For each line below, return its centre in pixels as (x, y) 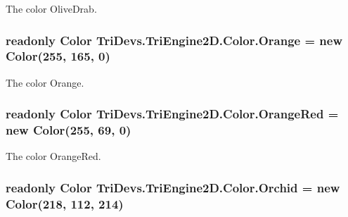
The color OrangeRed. (53, 156)
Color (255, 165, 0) (58, 56)
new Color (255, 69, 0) (69, 130)
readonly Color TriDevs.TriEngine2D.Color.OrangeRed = (172, 114)
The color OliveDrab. (51, 8)
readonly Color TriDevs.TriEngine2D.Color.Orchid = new (173, 187)
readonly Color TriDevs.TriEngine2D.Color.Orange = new (174, 40)
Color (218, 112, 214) (65, 203)
